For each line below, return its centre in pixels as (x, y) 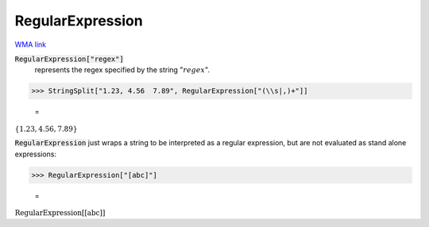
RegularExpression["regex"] (70, 59)
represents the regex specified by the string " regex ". (122, 70)
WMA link (31, 44)
